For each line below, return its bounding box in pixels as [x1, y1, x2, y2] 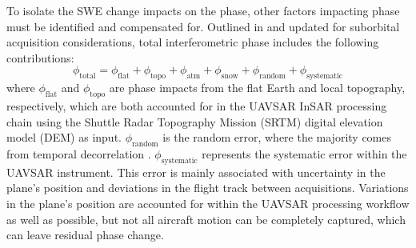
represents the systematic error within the [202, 145, 407, 162]
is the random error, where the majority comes [162, 129, 392, 146]
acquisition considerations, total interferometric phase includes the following [6, 34, 379, 50]
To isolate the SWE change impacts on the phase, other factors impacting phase [6, 2, 400, 18]
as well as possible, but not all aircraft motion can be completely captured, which [6, 210, 406, 227]
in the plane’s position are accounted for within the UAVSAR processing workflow [6, 194, 410, 211]
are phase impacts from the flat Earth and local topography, [109, 79, 406, 96]
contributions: [6, 49, 74, 66]
